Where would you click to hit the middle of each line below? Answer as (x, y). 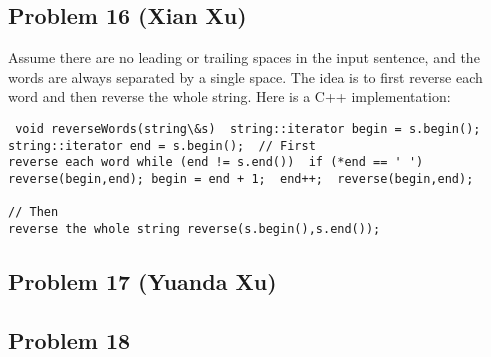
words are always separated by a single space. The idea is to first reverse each (245, 76)
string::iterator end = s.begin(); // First (162, 145)
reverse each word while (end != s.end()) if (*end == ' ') (216, 162)
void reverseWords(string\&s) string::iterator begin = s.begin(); (248, 128)
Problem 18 (69, 339)
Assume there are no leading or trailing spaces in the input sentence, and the (244, 57)
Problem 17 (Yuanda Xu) (142, 280)
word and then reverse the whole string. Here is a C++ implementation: (229, 96)
